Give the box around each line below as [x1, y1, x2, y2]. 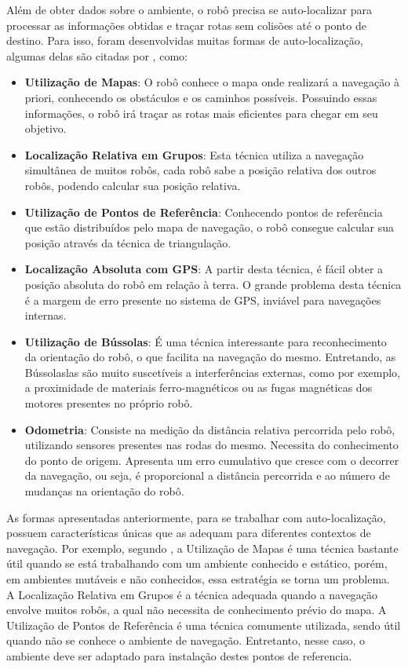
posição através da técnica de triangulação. [24, 234, 231, 250]
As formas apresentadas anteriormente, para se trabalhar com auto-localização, [6, 509, 386, 525]
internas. [24, 307, 67, 324]
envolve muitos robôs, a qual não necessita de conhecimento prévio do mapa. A [6, 601, 387, 618]
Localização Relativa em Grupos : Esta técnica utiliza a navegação [24, 146, 364, 163]
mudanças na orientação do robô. [24, 483, 184, 499]
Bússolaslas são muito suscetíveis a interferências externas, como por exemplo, [24, 364, 401, 380]
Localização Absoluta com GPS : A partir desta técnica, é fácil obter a [24, 261, 384, 277]
